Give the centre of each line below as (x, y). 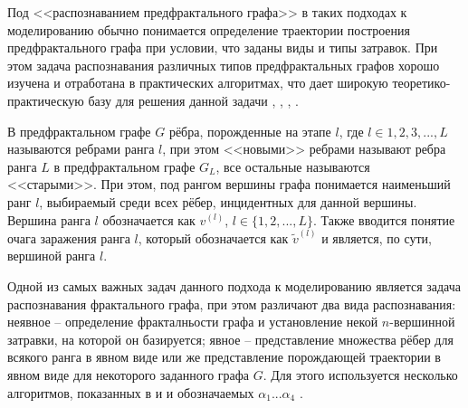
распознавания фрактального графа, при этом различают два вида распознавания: (232, 304)
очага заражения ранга (69, 237)
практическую (46, 100)
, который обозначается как (213, 237)
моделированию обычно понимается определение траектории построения (209, 29)
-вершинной (422, 322)
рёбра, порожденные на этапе (250, 131)
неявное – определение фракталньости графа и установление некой (193, 322)
